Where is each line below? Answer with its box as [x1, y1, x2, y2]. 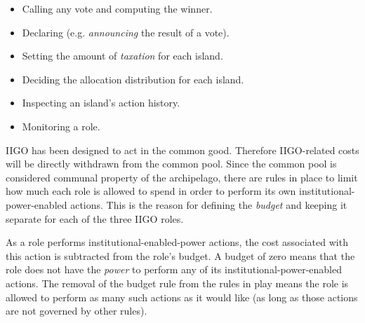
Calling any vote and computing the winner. [22, 1, 213, 15]
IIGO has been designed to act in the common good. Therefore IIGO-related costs [6, 142, 359, 157]
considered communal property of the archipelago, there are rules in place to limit [6, 170, 358, 184]
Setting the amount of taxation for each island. [22, 48, 223, 63]
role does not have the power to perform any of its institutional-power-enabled [6, 262, 342, 277]
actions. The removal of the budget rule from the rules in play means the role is [6, 275, 349, 290]
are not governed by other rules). [6, 303, 147, 318]
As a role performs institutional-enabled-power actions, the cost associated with [6, 235, 348, 249]
